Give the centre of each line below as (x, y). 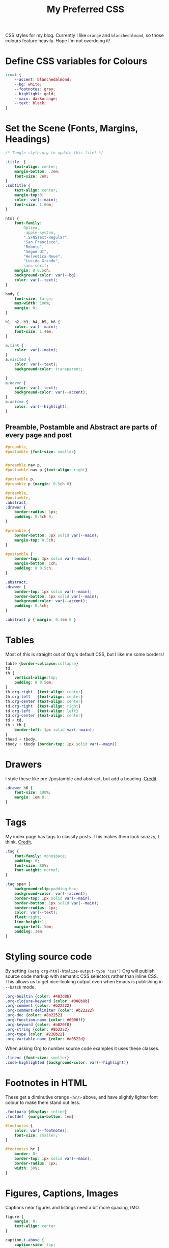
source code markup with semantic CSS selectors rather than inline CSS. (82, 976)
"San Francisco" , (42, 242)
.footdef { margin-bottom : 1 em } (39, 1116)
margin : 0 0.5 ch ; (33, 271)
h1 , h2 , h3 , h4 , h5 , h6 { (33, 322)
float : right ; (28, 917)
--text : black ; (31, 103)
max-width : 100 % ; (33, 303)
